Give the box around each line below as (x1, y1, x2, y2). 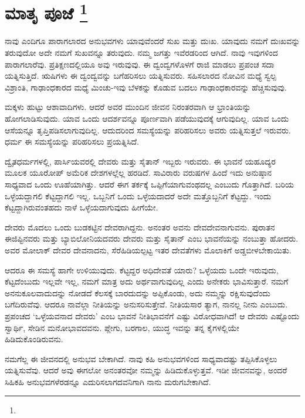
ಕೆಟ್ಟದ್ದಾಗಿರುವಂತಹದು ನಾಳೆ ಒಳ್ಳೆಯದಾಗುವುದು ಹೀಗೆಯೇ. (5, 201, 158, 213)
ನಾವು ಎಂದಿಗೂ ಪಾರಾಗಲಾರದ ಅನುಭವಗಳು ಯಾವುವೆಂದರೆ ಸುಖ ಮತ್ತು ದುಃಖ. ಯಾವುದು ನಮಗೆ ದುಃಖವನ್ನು (5, 35, 300, 47)
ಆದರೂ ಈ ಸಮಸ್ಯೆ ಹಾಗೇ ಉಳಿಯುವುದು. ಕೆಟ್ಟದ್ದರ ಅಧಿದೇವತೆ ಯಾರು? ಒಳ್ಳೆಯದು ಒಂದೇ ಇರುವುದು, (5, 263, 279, 276)
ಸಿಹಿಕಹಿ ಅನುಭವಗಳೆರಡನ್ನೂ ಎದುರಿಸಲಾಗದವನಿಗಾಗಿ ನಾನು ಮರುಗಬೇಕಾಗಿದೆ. (5, 375, 211, 387)
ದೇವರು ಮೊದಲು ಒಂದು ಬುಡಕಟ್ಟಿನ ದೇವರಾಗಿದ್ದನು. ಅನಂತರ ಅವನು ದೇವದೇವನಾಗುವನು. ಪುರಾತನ (5, 220, 275, 233)
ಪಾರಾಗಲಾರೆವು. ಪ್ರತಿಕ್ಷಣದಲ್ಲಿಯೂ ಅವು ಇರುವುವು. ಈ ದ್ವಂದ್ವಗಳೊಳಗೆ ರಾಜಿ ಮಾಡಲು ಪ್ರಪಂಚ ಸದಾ (5, 58, 274, 70)
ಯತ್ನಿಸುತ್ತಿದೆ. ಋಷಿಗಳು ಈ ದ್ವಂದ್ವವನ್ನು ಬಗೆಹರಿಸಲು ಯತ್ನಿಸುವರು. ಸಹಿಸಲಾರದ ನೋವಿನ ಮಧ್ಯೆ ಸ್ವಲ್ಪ (5, 69, 276, 82)
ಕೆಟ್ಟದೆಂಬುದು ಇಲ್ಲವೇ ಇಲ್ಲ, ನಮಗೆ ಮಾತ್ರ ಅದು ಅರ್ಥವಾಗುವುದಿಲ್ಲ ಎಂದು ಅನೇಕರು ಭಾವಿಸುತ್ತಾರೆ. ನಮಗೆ (5, 275, 289, 287)
